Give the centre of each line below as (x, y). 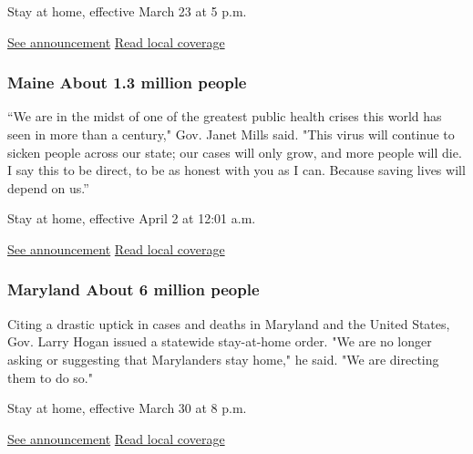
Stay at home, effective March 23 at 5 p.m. (127, 11)
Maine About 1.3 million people (127, 83)
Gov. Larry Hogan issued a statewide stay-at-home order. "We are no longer (220, 341)
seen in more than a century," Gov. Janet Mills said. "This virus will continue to (231, 134)
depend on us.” (48, 187)
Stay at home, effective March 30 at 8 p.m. (127, 408)
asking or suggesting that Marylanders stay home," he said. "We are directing (223, 359)
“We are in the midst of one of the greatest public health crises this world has (225, 116)
